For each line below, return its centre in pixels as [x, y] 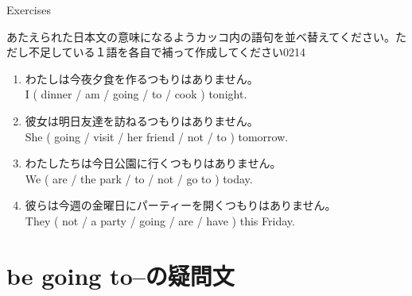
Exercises [29, 10]
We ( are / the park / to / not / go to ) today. [139, 178]
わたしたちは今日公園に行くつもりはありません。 [153, 163]
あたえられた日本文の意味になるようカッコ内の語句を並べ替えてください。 [201, 36]
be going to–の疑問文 [120, 275]
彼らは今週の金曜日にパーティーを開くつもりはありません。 [181, 205]
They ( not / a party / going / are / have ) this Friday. [160, 220]
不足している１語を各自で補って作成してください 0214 [167, 52]
